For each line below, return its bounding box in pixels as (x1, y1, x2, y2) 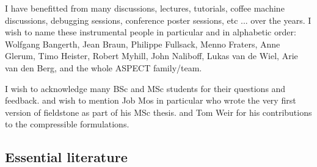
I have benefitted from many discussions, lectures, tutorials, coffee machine (5, 2, 285, 14)
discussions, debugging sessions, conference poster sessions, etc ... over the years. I (5, 13, 312, 26)
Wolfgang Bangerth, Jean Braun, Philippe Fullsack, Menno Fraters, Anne (5, 37, 280, 50)
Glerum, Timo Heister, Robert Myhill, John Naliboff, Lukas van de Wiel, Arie (5, 49, 298, 62)
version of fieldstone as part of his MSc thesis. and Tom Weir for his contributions (5, 105, 312, 118)
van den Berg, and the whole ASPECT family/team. (5, 61, 202, 74)
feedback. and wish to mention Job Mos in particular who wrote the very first (5, 94, 296, 107)
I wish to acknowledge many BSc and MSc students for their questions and (5, 82, 286, 94)
